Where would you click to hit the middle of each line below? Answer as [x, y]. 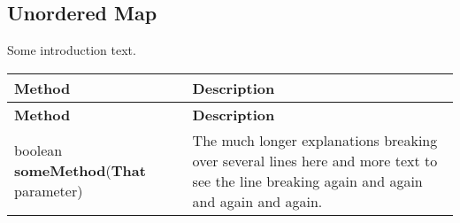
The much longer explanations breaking [315, 140]
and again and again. [257, 201]
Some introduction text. [72, 50]
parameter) [49, 191]
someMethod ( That [80, 171]
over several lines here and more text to [315, 160]
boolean [38, 150]
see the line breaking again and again [307, 181]
